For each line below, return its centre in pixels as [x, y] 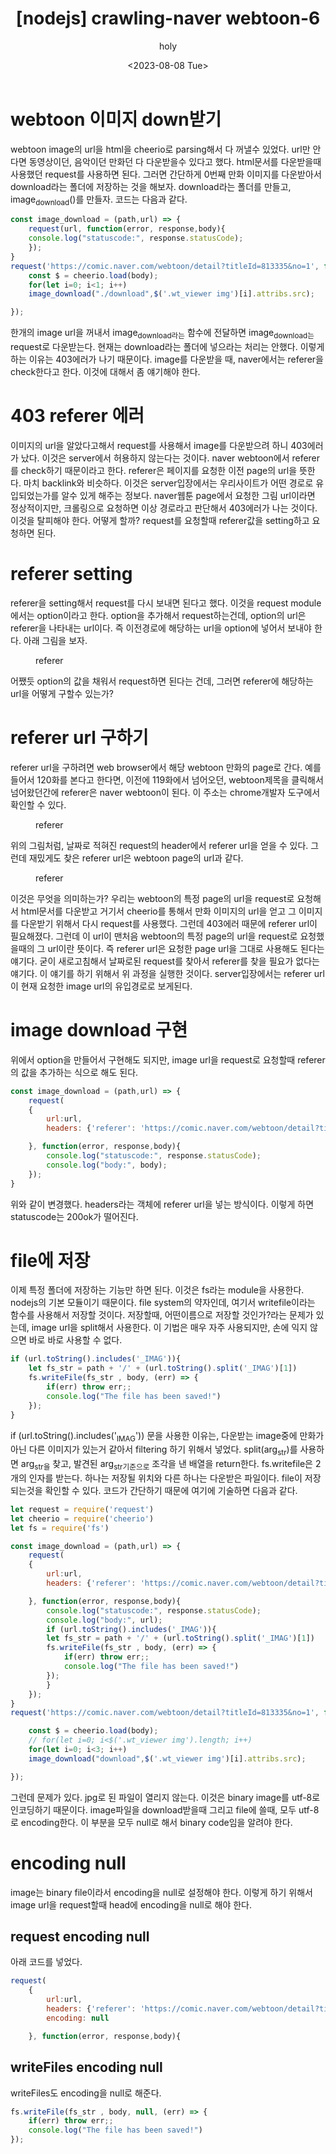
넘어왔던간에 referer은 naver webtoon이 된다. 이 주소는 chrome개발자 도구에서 [165, 792]
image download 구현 [99, 1030]
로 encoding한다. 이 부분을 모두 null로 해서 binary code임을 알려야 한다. [151, 1822]
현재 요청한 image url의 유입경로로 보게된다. [106, 986]
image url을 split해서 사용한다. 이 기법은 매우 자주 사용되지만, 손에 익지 [169, 1328]
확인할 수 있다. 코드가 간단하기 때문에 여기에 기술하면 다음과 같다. [171, 1490]
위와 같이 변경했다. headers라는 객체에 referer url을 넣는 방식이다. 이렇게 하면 [162, 1204]
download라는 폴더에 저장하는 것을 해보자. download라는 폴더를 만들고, [151, 186]
